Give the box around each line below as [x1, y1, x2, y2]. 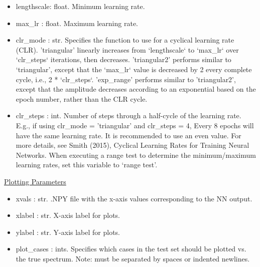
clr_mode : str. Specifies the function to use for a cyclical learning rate [16, 35, 234, 45]
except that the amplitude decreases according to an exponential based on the [16, 84, 256, 94]
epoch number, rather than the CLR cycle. [16, 93, 148, 104]
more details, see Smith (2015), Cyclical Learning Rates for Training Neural [16, 140, 249, 150]
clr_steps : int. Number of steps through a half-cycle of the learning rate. [16, 110, 241, 121]
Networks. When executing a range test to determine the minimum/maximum [16, 149, 256, 160]
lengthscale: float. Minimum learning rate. [16, 1, 145, 11]
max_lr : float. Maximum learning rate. [16, 18, 138, 28]
